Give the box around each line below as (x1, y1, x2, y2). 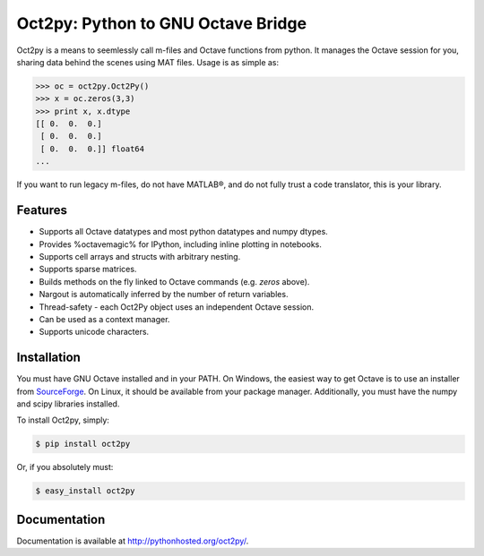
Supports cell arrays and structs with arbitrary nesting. (39, 251, 241, 261)
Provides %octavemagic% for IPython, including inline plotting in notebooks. (39, 238, 322, 250)
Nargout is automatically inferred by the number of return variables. (39, 289, 289, 300)
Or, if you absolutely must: (16, 462, 114, 473)
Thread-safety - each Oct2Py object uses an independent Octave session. (39, 301, 314, 312)
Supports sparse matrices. (39, 264, 137, 275)
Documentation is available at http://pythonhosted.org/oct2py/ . (16, 535, 249, 546)
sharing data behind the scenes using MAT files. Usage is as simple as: (16, 56, 280, 67)
